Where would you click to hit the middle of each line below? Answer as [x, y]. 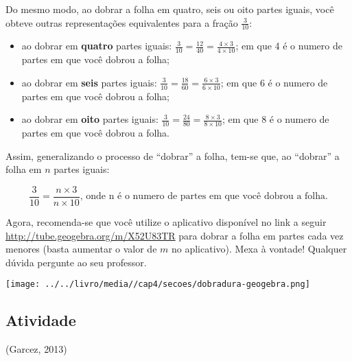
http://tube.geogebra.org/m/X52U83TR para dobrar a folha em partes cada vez [175, 235]
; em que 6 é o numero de [274, 82]
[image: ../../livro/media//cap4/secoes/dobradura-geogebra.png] [158, 284]
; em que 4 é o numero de [289, 46]
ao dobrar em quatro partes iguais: [97, 46]
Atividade [41, 320]
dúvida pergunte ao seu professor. [76, 262]
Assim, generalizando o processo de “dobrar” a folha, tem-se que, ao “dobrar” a [173, 155]
